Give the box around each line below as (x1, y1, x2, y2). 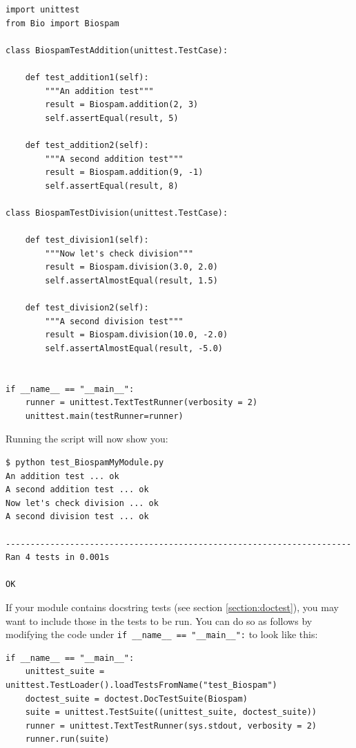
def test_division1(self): (25, 235, 149, 245)
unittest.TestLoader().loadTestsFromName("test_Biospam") (6, 680, 277, 690)
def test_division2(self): (25, 303, 149, 313)
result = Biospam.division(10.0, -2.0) (45, 330, 228, 340)
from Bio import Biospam (6, 18, 119, 28)
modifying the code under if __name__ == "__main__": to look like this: (6, 627, 318, 642)
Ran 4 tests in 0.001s (6, 552, 110, 563)
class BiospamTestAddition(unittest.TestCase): (6, 45, 228, 55)
